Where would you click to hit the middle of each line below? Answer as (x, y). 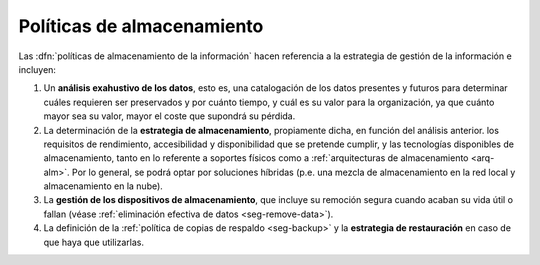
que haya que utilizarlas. (94, 242)
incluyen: (37, 69)
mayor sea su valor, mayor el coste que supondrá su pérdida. (169, 116)
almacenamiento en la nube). (103, 186)
